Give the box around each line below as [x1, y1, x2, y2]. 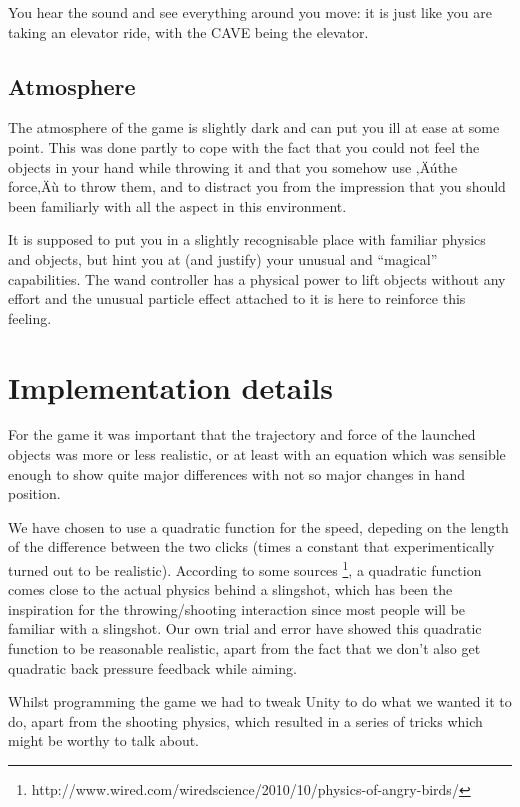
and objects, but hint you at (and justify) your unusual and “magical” [8, 248, 438, 269]
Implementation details [8, 366, 333, 407]
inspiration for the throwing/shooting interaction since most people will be [8, 598, 466, 619]
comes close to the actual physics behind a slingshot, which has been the [8, 579, 453, 600]
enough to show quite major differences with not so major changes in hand [8, 463, 465, 484]
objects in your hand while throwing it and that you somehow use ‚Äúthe [8, 156, 458, 177]
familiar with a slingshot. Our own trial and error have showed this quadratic [8, 618, 482, 639]
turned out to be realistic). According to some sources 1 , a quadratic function [8, 557, 482, 580]
